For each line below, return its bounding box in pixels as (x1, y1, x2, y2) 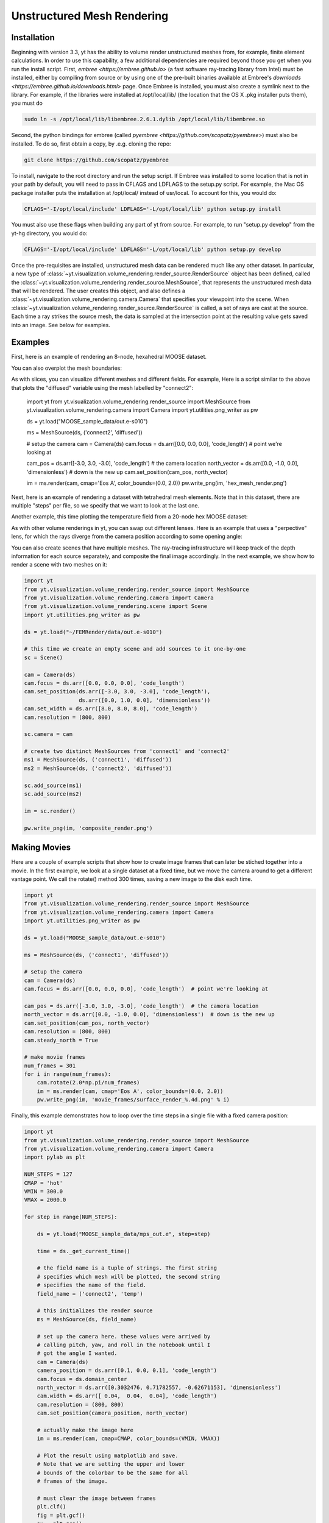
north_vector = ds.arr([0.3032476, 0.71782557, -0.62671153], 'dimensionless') (37, 1383, 281, 1391)
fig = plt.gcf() (37, 1511, 85, 1519)
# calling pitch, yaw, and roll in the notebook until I (37, 1341, 211, 1348)
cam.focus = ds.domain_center (37, 1376, 127, 1382)
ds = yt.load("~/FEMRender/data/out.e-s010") (24, 628, 163, 635)
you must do (11, 99, 43, 107)
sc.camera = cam (24, 731, 73, 738)
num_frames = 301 (24, 1062, 76, 1069)
